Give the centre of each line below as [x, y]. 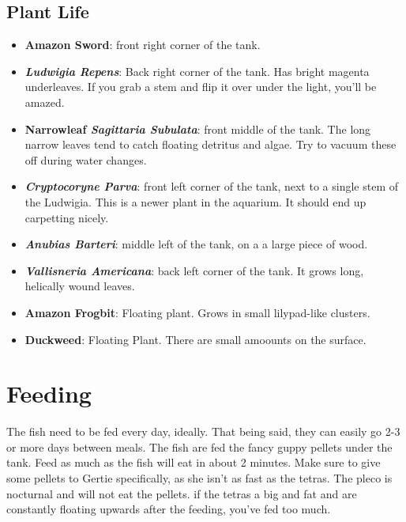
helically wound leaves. [80, 286]
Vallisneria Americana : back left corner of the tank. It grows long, [194, 270]
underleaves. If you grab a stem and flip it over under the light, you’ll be [201, 87]
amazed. [45, 102]
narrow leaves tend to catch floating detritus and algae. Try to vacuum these [211, 144]
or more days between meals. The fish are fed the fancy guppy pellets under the [199, 446]
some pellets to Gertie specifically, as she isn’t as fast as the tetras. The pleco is [199, 478]
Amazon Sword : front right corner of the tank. [143, 45]
